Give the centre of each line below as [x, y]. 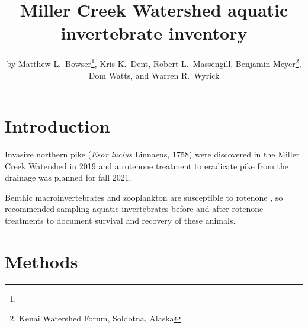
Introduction [57, 126]
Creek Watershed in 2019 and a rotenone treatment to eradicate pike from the [147, 165]
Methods [41, 261]
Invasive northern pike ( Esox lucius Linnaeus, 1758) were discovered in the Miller [152, 154]
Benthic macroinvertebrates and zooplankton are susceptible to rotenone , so [144, 197]
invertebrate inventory [154, 33]
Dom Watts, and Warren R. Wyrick [154, 75]
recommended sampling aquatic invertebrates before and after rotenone [134, 209]
